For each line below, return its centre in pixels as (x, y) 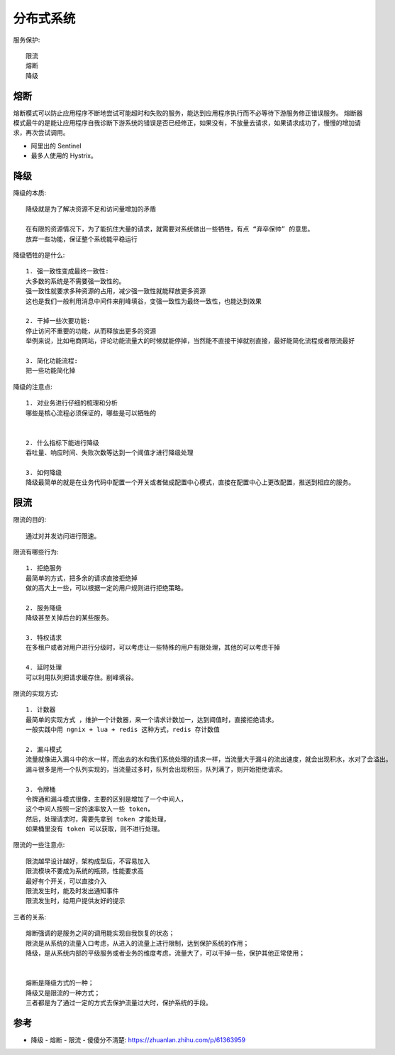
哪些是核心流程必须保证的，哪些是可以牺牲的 (91, 413)
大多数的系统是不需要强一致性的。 (76, 281)
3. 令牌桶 (41, 789)
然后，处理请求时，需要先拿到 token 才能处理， (98, 819)
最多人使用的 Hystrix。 (64, 155)
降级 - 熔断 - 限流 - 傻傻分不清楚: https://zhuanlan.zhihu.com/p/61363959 (138, 1039)
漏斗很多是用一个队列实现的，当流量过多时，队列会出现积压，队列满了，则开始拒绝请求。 (156, 769)
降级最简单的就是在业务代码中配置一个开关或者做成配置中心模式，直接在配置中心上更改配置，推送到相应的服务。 (190, 482)
